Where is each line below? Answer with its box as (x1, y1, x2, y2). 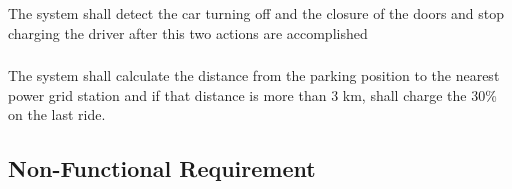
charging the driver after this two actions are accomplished (8, 22, 368, 43)
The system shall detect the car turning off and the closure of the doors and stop (8, 2, 505, 23)
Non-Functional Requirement (8, 153, 316, 184)
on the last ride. (8, 104, 106, 125)
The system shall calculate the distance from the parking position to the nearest (8, 65, 500, 86)
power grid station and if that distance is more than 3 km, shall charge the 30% (8, 84, 497, 105)
